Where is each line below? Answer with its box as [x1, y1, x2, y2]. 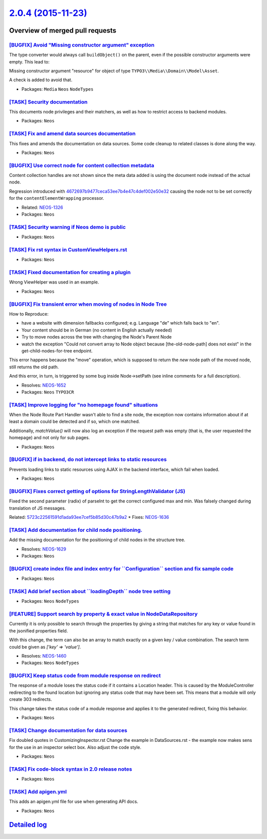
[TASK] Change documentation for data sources [9, 727, 128, 733]
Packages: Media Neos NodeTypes [21, 86, 94, 92]
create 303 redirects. [9, 696, 52, 702]
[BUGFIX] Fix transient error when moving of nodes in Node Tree [9, 300, 167, 307]
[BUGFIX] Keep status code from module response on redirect [9, 672, 161, 679]
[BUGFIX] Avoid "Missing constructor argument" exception [9, 41, 155, 48]
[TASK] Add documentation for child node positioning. [9, 526, 143, 533]
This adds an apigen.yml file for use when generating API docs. [9, 798, 138, 805]
